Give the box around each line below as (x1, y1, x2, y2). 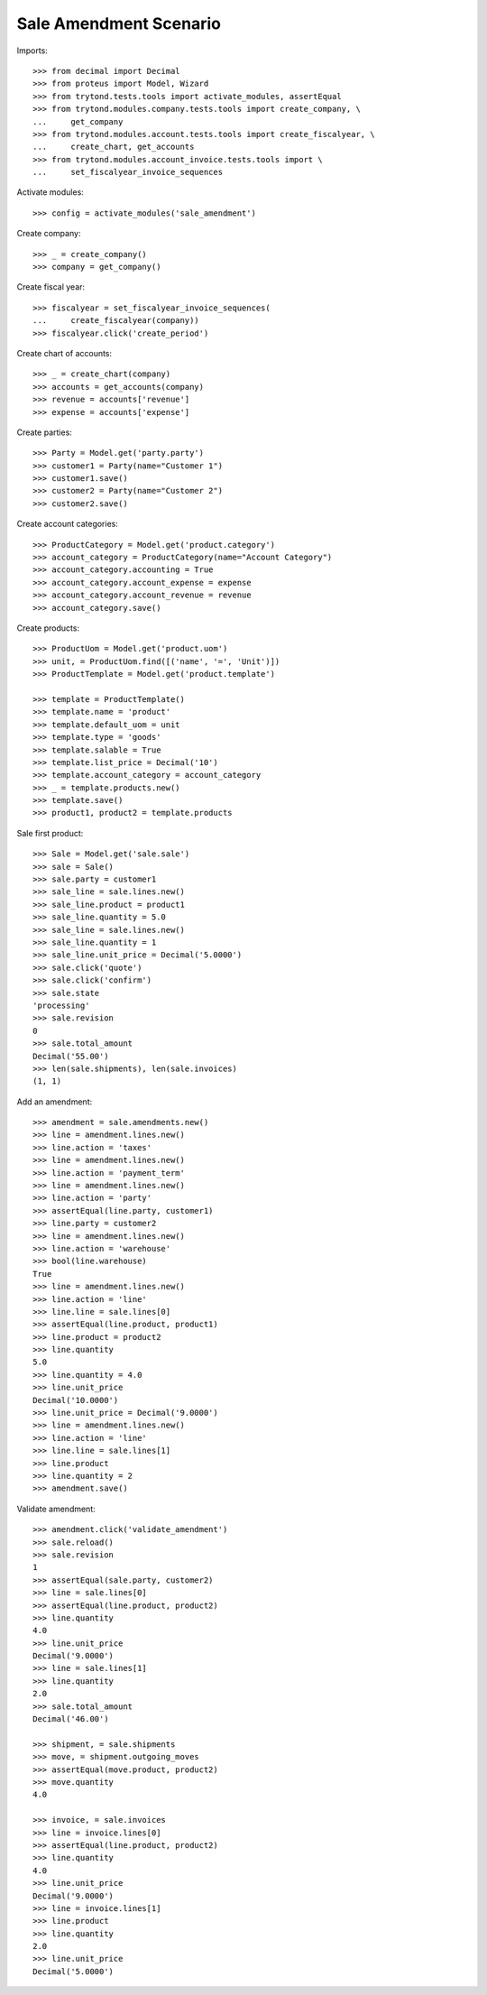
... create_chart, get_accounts (32, 142, 195, 152)
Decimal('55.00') (32, 1051, 109, 1061)
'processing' (32, 1000, 90, 1011)
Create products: (16, 623, 80, 633)
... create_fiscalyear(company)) (32, 316, 200, 326)
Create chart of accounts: (16, 347, 113, 358)
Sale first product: (16, 827, 84, 838)
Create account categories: (16, 519, 119, 530)
